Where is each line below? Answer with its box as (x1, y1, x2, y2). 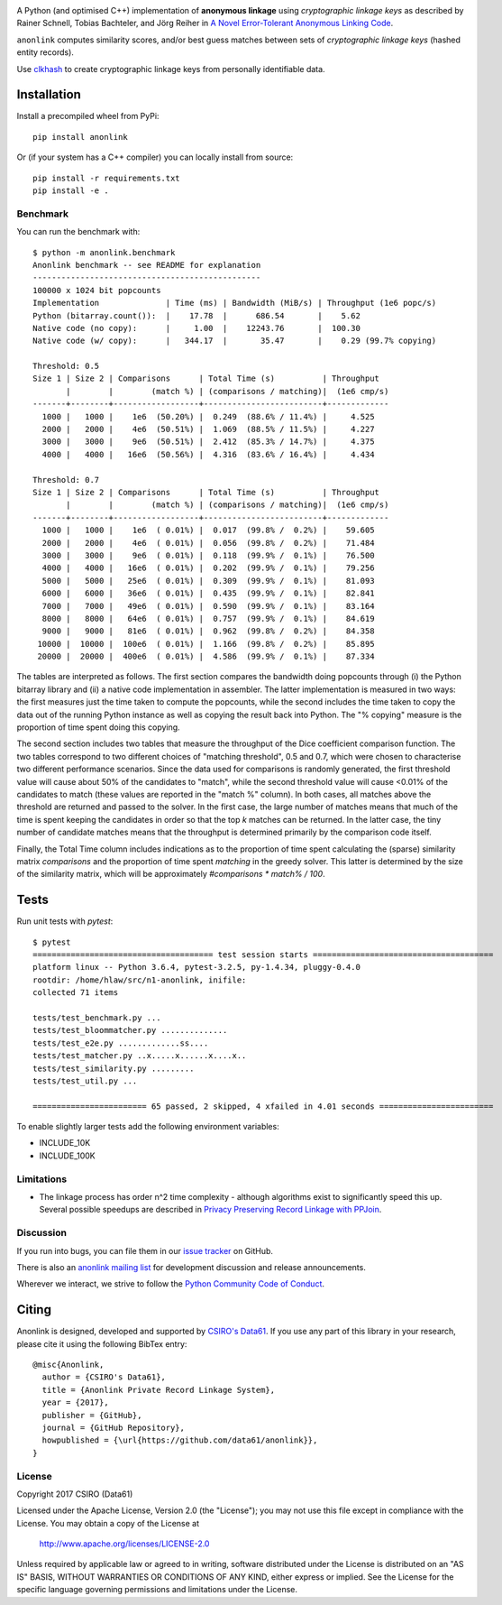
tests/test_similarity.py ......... (32, 1063, 195, 1074)
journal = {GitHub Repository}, (41, 1422, 185, 1433)
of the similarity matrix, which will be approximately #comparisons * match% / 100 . (16, 869, 325, 880)
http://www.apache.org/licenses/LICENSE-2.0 (39, 1538, 210, 1549)
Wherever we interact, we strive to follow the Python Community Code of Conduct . (16, 1278, 324, 1289)
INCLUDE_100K (39, 1150, 96, 1161)
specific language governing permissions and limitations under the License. (16, 1584, 297, 1595)
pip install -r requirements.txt (32, 172, 180, 183)
